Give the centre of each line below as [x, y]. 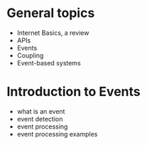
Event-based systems [49, 63]
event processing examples [57, 134]
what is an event [41, 111]
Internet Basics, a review [53, 33]
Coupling [30, 55]
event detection [40, 119]
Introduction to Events [73, 92]
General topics [51, 13]
